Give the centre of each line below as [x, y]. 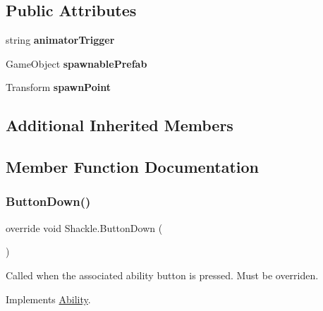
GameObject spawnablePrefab [77, 63]
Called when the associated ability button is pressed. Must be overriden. [162, 275]
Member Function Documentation [133, 167]
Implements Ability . [48, 299]
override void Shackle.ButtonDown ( [84, 227]
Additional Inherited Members [120, 125]
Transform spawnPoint [58, 87]
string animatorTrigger [60, 40]
